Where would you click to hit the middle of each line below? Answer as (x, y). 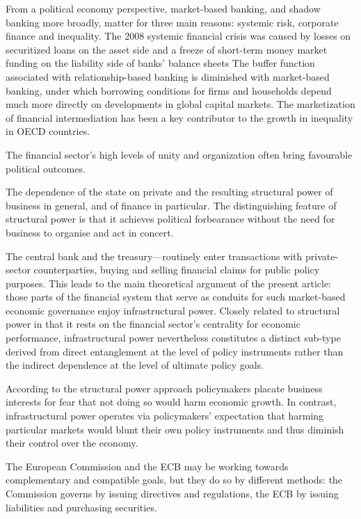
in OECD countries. (48, 131)
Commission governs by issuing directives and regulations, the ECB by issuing (172, 493)
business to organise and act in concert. (90, 232)
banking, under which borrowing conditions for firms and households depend (169, 90)
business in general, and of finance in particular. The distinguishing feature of (171, 205)
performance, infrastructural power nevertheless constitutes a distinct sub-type (173, 338)
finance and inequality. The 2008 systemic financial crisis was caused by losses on (178, 36)
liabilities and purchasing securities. (81, 507)
